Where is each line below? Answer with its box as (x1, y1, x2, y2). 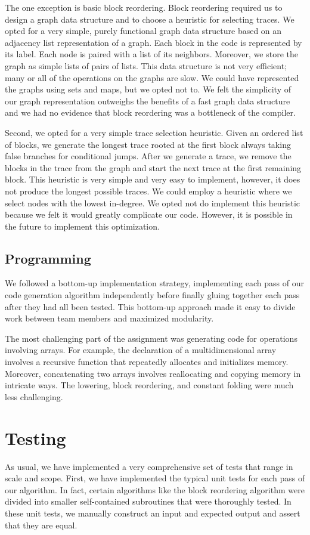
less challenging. (5, 390, 63, 403)
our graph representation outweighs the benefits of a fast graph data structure (5, 94, 290, 107)
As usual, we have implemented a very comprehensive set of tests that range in (5, 460, 293, 472)
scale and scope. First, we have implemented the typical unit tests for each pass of (5, 472, 305, 484)
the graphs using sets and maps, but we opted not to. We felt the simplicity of (5, 83, 291, 95)
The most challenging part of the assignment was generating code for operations (5, 332, 297, 344)
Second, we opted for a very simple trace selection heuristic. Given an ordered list (5, 126, 303, 138)
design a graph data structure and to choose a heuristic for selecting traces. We (5, 13, 294, 25)
